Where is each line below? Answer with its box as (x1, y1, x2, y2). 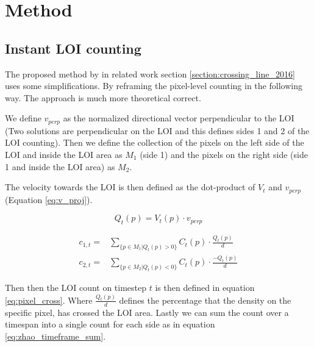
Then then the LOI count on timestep (5, 281, 147, 293)
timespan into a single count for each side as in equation (5, 318, 215, 331)
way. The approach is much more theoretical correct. (5, 91, 201, 104)
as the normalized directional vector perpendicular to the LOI (63, 112, 294, 124)
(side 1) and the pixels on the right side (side (140, 148, 308, 160)
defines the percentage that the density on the (119, 293, 291, 306)
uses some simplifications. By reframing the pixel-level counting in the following (5, 79, 302, 92)
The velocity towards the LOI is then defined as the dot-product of (5, 181, 255, 193)
